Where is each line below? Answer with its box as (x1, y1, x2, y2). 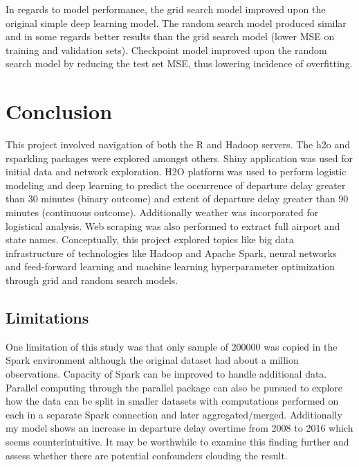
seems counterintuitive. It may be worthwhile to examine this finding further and (6, 434, 349, 448)
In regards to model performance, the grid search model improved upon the (6, 2, 326, 16)
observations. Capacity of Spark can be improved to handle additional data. (6, 367, 327, 381)
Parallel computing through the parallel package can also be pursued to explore (6, 380, 343, 394)
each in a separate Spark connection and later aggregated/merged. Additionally (6, 407, 342, 421)
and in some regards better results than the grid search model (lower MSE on (6, 29, 335, 44)
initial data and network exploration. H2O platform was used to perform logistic (6, 164, 347, 179)
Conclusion (6, 97, 113, 125)
